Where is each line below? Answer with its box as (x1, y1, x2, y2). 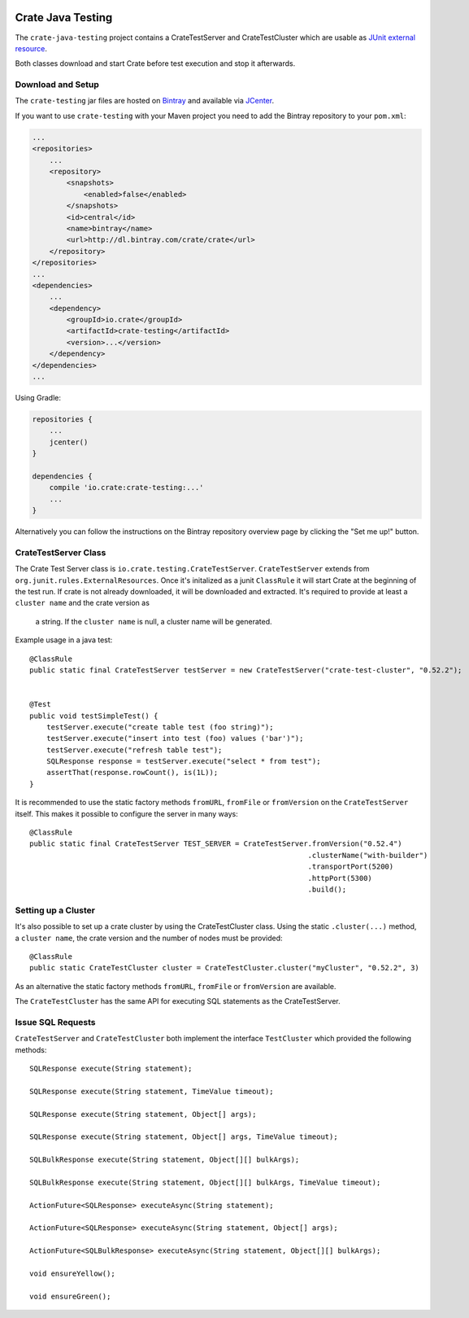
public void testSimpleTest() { (29, 711, 159, 720)
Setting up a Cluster (15, 904, 95, 916)
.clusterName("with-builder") (307, 851, 428, 860)
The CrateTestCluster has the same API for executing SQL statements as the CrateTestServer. (15, 996, 341, 1006)
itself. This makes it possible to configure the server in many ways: (15, 808, 239, 818)
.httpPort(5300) (307, 874, 373, 882)
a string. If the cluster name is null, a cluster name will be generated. (35, 616, 272, 626)
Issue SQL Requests (15, 1016, 96, 1027)
